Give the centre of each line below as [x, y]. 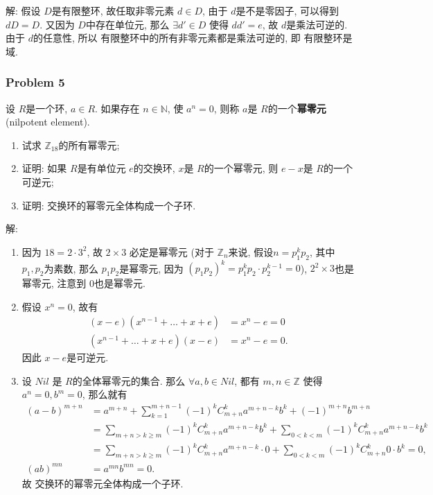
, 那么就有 [105, 394]
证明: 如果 [44, 168]
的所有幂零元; [89, 145]
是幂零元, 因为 [151, 268]
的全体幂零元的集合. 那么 [129, 380]
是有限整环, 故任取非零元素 [113, 10]
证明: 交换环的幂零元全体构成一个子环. [109, 205]
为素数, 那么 [71, 268]
